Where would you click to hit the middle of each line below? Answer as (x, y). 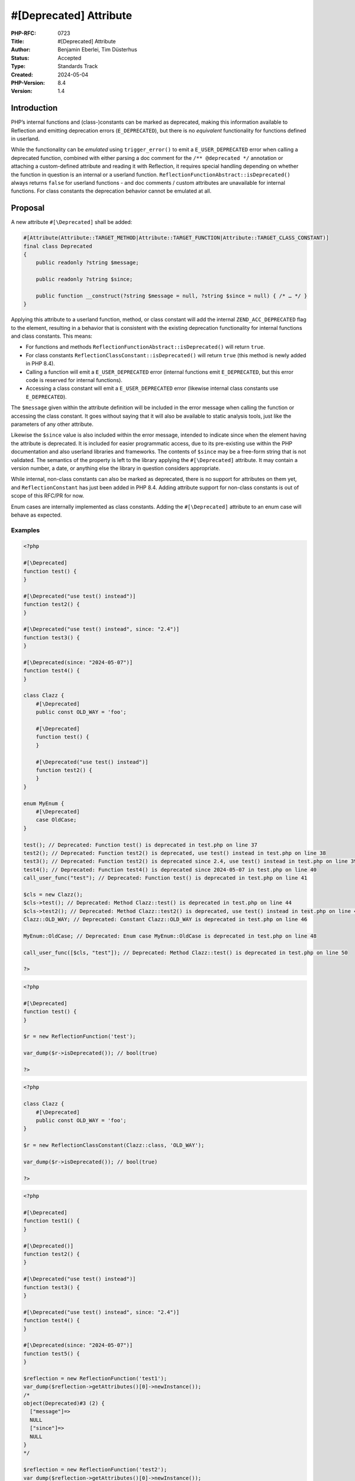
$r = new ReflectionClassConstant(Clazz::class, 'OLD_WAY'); (114, 1145)
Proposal (28, 208)
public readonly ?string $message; (87, 263)
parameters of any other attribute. (52, 424)
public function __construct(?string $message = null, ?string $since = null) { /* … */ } (172, 296)
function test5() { (51, 1353)
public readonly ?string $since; (84, 279)
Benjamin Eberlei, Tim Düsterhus (97, 50)
